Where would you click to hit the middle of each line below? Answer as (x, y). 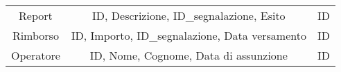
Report (36, 15)
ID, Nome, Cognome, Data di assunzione (189, 55)
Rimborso (35, 35)
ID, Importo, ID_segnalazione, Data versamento (189, 35)
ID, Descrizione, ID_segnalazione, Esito (189, 15)
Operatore (36, 55)
